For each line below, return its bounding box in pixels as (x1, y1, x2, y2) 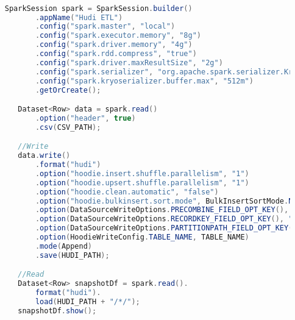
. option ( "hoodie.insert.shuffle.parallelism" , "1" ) (35, 169, 249, 178)
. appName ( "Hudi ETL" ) (35, 13, 123, 22)
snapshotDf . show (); (18, 306, 97, 315)
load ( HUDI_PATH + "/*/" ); (35, 297, 140, 306)
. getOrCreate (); (35, 85, 101, 94)
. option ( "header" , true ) (35, 113, 136, 123)
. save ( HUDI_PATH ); (35, 251, 110, 260)
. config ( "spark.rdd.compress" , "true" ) (35, 49, 197, 59)
